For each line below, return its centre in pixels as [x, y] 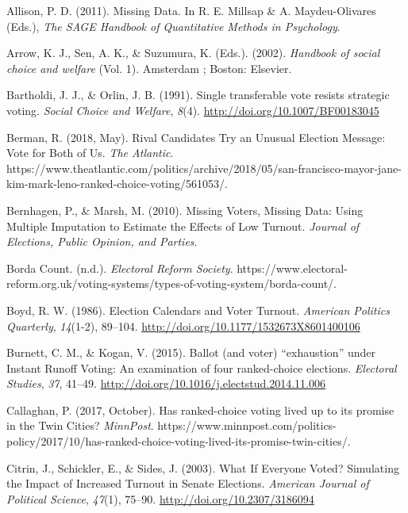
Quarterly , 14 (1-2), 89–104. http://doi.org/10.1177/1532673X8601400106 [183, 325]
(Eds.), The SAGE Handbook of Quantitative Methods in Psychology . [173, 26]
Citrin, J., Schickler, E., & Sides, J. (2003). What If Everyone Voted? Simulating [203, 467]
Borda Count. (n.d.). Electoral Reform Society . [120, 268]
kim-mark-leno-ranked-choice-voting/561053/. [117, 184]
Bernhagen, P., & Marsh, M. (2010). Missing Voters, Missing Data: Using [185, 210]
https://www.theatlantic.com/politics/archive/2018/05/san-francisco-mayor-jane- [204, 168]
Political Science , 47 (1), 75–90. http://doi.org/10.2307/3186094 [160, 498]
